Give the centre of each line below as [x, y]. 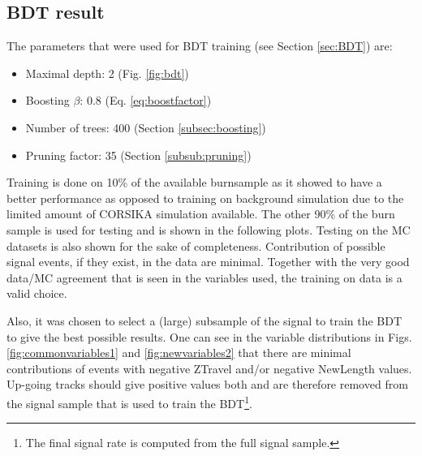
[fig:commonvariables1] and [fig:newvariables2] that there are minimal [179, 353]
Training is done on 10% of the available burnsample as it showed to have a [194, 182]
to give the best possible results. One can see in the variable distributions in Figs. [209, 336]
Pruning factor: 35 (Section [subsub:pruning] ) [138, 155]
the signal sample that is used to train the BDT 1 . [129, 402]
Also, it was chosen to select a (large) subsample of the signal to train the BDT [205, 320]
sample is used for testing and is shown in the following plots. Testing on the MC [209, 229]
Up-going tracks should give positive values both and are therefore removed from [207, 384]
